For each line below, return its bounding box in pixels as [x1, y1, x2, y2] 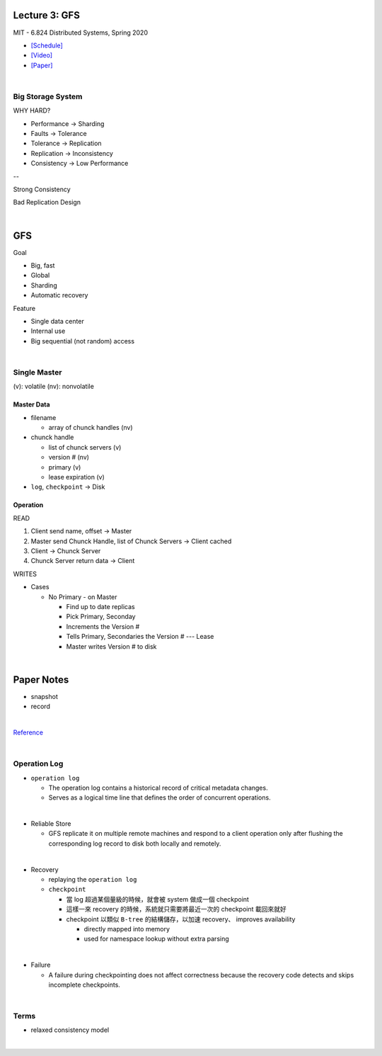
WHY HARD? [13, 106, 51, 115]
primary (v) [48, 462, 81, 471]
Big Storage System [13, 91, 83, 101]
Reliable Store [30, 819, 71, 828]
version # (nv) [48, 453, 90, 462]
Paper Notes [13, 674, 69, 686]
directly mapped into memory [83, 924, 170, 933]
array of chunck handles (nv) [48, 424, 134, 432]
